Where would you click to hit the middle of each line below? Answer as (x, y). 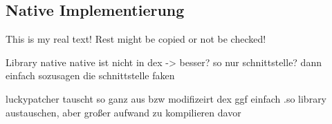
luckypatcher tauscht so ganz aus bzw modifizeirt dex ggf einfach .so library (166, 98)
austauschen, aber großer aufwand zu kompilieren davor (123, 112)
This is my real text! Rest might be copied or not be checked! (136, 39)
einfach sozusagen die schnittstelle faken (90, 75)
